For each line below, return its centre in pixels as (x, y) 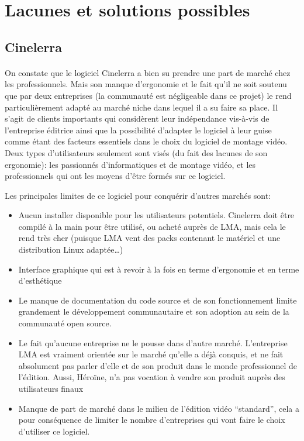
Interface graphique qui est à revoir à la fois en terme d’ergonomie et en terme (159, 269)
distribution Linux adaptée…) (71, 249)
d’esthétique (40, 280)
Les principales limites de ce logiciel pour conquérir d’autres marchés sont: (138, 195)
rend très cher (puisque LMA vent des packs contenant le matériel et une (149, 238)
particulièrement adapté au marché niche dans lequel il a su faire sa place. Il (141, 107)
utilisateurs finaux (51, 388)
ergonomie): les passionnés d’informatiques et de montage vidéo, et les (130, 164)
